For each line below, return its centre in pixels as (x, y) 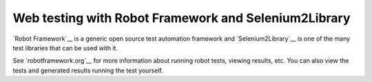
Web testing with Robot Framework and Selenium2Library (182, 18)
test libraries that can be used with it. (65, 48)
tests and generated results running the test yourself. (88, 70)
